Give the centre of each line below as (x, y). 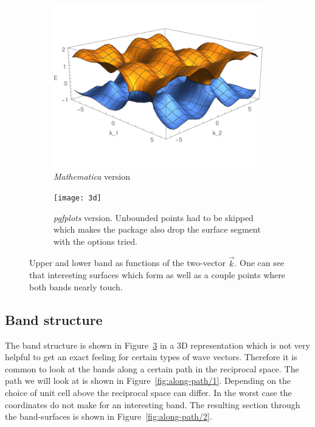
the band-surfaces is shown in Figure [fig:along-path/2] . (109, 416)
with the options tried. (95, 241)
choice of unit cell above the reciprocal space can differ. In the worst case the (148, 392)
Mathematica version (92, 176)
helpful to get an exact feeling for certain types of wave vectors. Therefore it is (151, 357)
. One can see (259, 263)
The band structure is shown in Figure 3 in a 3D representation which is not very (157, 345)
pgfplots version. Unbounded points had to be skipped (154, 217)
